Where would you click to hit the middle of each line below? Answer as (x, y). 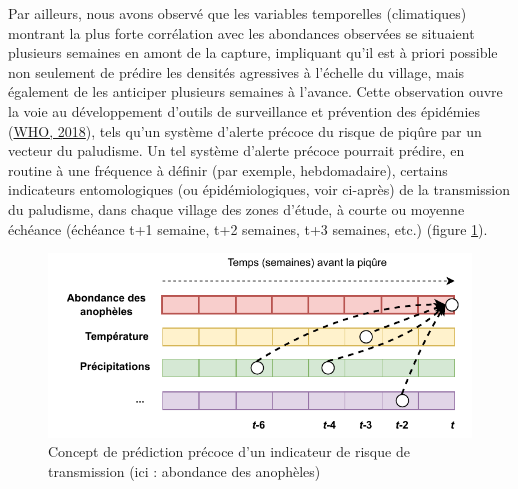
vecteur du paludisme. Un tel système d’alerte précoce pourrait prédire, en (236, 150)
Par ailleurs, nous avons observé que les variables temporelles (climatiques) (237, 13)
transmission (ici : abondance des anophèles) (184, 470)
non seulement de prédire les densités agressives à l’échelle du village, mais (236, 71)
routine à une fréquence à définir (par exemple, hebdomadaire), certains (228, 169)
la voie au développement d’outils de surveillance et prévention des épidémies (244, 110)
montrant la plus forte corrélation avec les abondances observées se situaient (241, 32)
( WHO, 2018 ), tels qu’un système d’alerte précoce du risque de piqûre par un (245, 130)
